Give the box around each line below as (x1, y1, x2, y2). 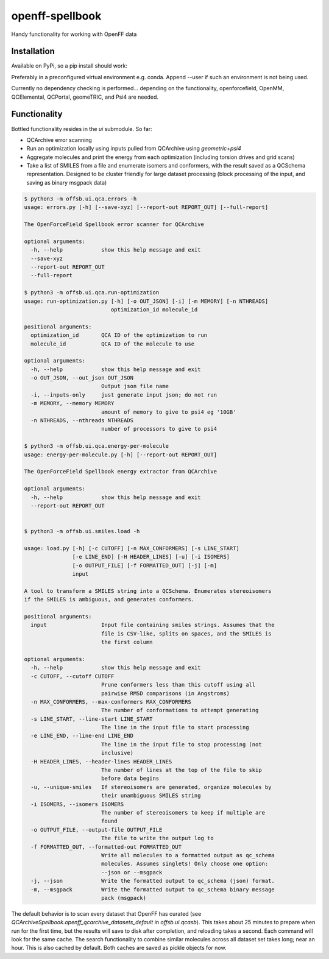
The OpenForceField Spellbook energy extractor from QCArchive (24, 468, 218, 475)
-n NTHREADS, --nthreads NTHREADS (30, 417, 134, 424)
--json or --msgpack (101, 869, 163, 876)
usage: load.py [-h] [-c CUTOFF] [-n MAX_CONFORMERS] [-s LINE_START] (24, 545, 240, 551)
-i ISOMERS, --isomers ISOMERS (30, 801, 124, 807)
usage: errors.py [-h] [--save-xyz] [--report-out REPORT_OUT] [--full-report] (24, 204, 269, 211)
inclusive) (101, 749, 134, 757)
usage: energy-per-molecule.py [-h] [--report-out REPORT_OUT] (24, 451, 218, 458)
